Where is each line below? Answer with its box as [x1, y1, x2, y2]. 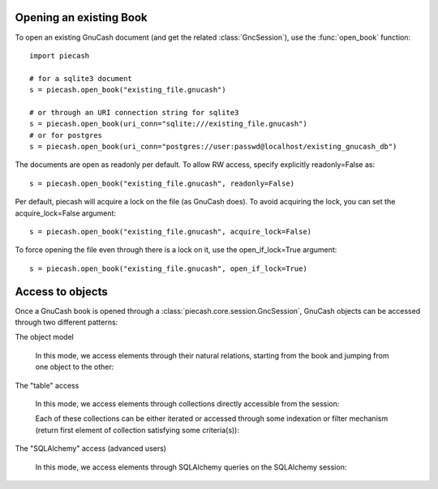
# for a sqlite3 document [29, 74, 133, 83]
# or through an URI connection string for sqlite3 [29, 108, 239, 117]
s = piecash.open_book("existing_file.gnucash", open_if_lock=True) [29, 264, 307, 273]
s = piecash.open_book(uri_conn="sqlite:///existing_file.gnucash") [29, 119, 307, 129]
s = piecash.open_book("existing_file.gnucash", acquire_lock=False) [29, 227, 312, 236]
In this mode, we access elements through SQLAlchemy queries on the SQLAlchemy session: [35, 462, 347, 472]
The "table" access [15, 380, 79, 390]
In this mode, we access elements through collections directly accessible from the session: [35, 399, 340, 409]
